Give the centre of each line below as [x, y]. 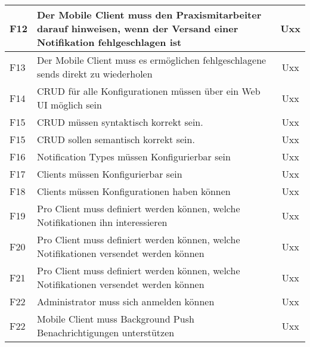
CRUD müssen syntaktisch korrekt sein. [120, 122]
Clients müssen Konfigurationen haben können [134, 191]
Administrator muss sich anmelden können [125, 301]
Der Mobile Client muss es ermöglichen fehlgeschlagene [151, 60]
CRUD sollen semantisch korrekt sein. [116, 139]
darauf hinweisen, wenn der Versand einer [137, 28]
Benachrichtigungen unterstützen [106, 332]
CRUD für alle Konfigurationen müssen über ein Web [148, 91]
